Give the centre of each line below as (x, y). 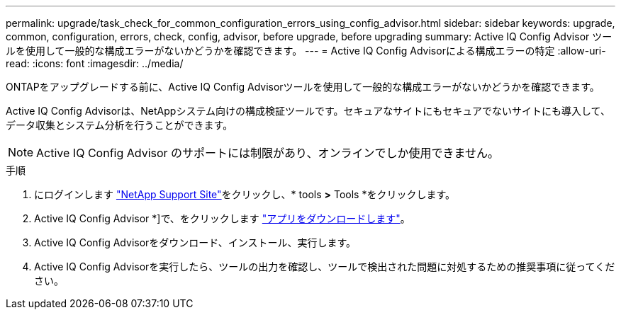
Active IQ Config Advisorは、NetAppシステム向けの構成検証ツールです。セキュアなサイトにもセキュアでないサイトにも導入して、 (308, 111)
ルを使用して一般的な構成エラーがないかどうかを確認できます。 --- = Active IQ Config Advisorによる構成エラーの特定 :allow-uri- (306, 51)
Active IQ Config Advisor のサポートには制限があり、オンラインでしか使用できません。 (268, 153)
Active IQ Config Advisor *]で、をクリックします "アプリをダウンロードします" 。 (222, 218)
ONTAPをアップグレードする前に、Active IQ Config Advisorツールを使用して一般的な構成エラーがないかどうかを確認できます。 (303, 87)
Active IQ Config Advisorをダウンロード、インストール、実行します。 (195, 242)
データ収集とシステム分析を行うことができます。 (119, 125)
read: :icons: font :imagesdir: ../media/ (95, 63)
